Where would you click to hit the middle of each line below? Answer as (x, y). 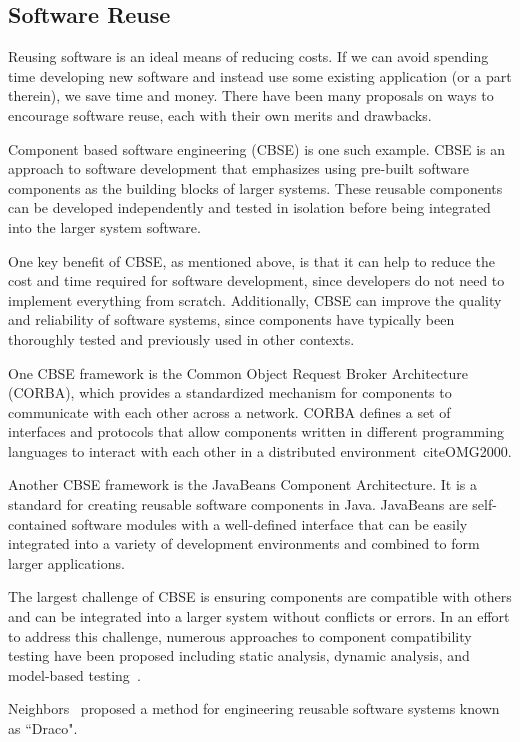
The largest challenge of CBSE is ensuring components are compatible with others (260, 596)
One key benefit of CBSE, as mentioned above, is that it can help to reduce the (252, 260)
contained (37, 523)
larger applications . (66, 562)
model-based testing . (74, 674)
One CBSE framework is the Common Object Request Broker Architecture (238, 372)
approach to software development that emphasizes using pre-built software (238, 168)
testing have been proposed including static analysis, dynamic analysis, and (239, 655)
